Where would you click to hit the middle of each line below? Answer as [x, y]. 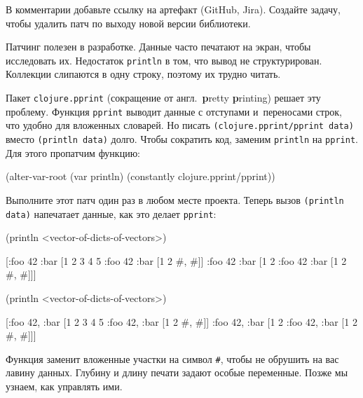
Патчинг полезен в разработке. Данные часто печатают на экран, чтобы [158, 47]
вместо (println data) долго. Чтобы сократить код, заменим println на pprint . [182, 139]
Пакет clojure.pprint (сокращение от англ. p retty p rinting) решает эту [163, 98]
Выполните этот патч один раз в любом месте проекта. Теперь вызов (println [175, 199]
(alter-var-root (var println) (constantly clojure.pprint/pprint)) [141, 176]
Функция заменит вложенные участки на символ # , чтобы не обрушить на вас [172, 358]
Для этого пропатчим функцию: [73, 152]
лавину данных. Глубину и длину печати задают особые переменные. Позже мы [177, 372]
